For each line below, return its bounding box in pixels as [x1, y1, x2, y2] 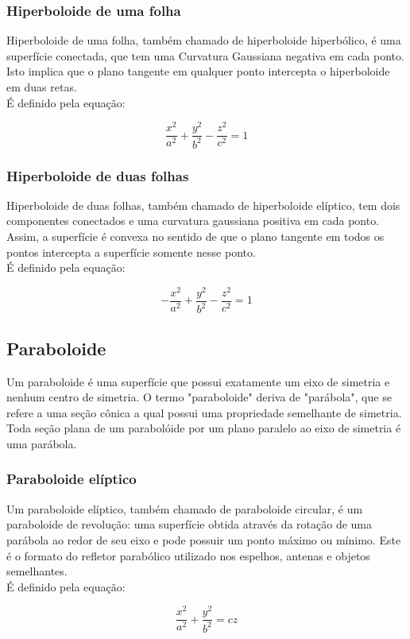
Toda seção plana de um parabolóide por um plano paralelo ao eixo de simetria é [6, 420, 401, 436]
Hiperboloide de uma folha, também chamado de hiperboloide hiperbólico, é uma [6, 32, 401, 48]
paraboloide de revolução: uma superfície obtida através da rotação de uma [6, 516, 373, 532]
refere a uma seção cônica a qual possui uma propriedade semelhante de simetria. [6, 404, 402, 420]
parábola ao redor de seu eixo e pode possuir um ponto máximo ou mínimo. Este [6, 531, 401, 548]
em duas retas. [6, 79, 77, 95]
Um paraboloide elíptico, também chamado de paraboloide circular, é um [6, 500, 363, 517]
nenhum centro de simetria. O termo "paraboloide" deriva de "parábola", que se [6, 389, 392, 405]
